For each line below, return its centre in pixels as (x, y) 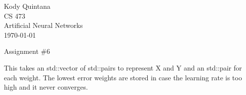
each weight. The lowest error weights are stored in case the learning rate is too (123, 77)
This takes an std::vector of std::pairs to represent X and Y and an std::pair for (123, 67)
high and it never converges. (46, 87)
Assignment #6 (27, 51)
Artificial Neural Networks (44, 25)
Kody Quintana (27, 6)
